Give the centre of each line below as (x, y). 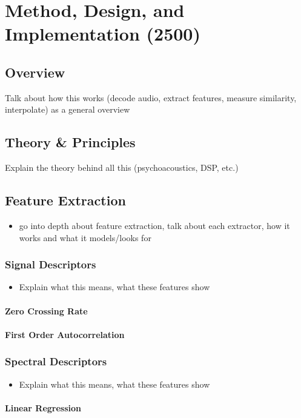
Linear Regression (43, 407)
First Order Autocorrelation (65, 334)
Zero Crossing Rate (46, 310)
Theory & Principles (70, 142)
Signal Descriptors (51, 264)
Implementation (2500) (103, 34)
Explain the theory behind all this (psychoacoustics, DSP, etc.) (122, 168)
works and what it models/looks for (85, 237)
